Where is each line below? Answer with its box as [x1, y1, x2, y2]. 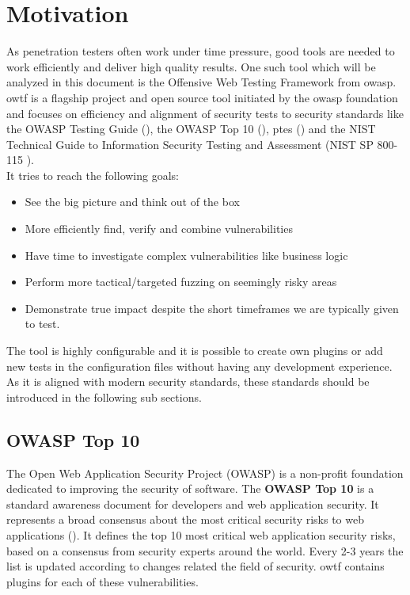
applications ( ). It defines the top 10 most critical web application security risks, [6, 526, 396, 543]
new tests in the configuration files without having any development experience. [6, 357, 393, 374]
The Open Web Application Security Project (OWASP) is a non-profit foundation [6, 464, 404, 481]
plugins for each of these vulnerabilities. [6, 573, 199, 589]
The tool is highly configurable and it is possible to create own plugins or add [6, 342, 383, 359]
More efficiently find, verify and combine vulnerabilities [25, 220, 293, 237]
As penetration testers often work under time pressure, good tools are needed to [6, 43, 395, 59]
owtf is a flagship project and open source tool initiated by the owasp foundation [6, 89, 398, 105]
